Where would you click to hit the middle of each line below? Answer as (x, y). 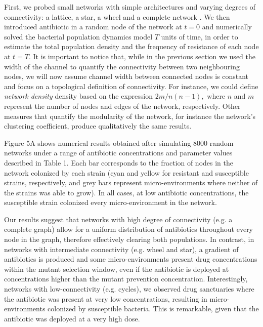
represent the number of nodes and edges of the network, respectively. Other (122, 106)
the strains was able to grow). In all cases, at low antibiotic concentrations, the (126, 192)
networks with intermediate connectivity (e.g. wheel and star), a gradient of (121, 249)
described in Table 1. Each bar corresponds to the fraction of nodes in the (119, 162)
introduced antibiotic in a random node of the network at (93, 27)
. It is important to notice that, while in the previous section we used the (142, 56)
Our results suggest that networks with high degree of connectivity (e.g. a (118, 219)
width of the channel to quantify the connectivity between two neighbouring (122, 66)
